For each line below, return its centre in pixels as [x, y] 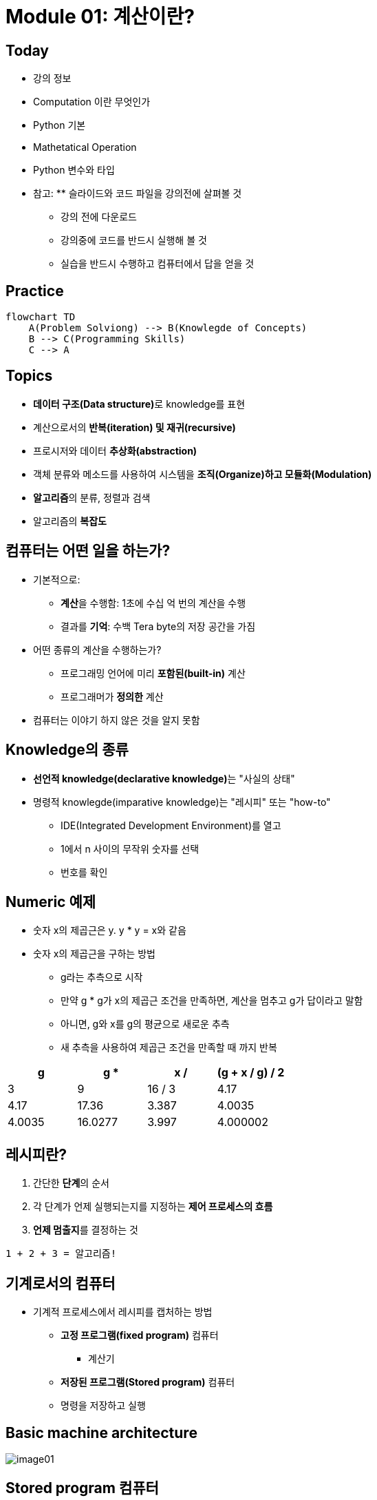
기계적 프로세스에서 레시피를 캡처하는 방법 [123, 1312]
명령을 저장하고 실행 [103, 1406]
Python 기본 [60, 125]
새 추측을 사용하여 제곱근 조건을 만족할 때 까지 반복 [169, 1048]
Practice [35, 291]
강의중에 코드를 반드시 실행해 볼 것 [134, 240]
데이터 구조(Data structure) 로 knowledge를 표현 [139, 404]
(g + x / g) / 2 [251, 1073]
